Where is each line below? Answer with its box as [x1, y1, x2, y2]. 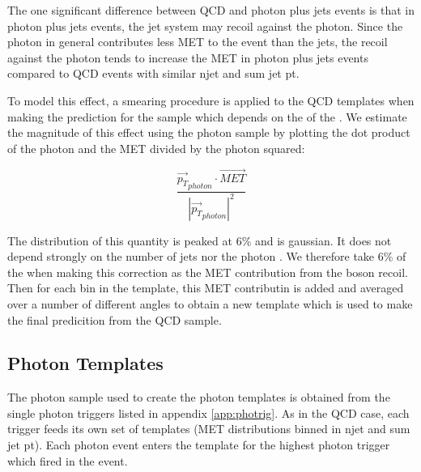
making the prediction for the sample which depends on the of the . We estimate [7, 108, 407, 125]
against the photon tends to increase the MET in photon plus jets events [7, 49, 368, 66]
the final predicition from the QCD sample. [7, 311, 222, 328]
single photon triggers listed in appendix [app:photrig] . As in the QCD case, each [7, 404, 410, 421]
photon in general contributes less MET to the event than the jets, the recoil [7, 33, 388, 50]
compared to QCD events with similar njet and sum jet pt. [7, 65, 300, 82]
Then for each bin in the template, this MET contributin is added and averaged [7, 279, 404, 296]
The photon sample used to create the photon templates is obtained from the [7, 389, 390, 406]
